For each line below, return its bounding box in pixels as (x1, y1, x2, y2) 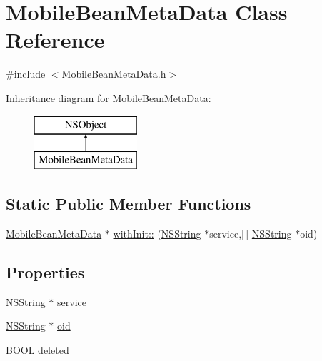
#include (6, 66, 46, 81)
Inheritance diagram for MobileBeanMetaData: (6, 90, 211, 105)
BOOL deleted (6, 342, 69, 357)
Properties (6, 260, 85, 283)
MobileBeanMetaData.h (61, 66, 166, 81)
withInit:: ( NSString (113, 225, 201, 240)
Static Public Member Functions (6, 193, 251, 215)
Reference (6, 25, 105, 54)
